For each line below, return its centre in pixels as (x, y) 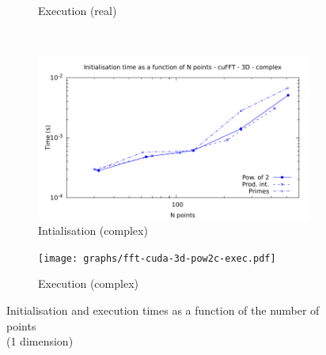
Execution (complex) (88, 283)
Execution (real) (78, 10)
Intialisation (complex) (93, 230)
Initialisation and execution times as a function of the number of (163, 310)
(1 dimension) (40, 341)
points (21, 325)
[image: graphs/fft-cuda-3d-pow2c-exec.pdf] (157, 258)
